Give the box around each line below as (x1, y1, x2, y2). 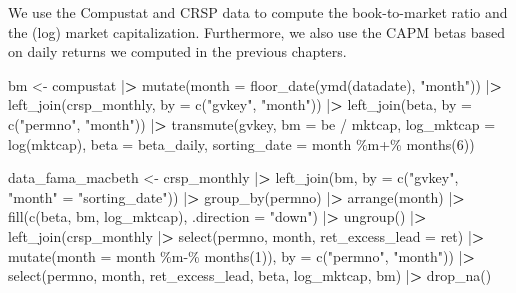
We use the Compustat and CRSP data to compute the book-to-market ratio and (8, 2, 508, 22)
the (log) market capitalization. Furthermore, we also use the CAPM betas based (8, 21, 506, 42)
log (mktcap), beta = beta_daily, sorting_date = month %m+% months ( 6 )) (8, 133, 475, 154)
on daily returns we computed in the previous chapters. (8, 41, 347, 62)
